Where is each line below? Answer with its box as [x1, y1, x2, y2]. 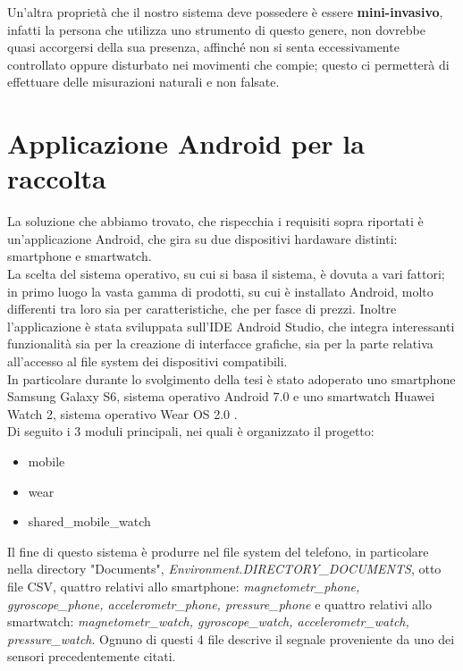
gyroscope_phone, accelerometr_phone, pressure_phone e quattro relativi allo [7, 594, 432, 613]
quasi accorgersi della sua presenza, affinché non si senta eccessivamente [7, 38, 400, 56]
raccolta [7, 160, 106, 197]
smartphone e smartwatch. [7, 247, 152, 265]
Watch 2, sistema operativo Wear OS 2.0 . [7, 404, 238, 423]
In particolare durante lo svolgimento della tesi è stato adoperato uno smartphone [7, 369, 456, 388]
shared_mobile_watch [28, 512, 151, 531]
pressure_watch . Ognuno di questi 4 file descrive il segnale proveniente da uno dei [7, 629, 455, 648]
